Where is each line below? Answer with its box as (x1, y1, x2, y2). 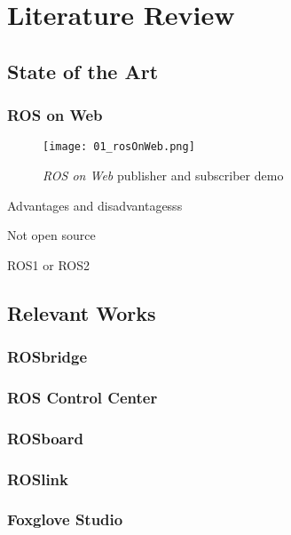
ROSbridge (7, 346, 88, 368)
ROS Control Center (7, 386, 158, 408)
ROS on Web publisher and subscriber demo (43, 166, 284, 185)
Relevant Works (7, 299, 156, 326)
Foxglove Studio (7, 508, 123, 531)
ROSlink (7, 467, 69, 490)
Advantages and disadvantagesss (7, 196, 183, 214)
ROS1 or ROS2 (7, 255, 90, 274)
